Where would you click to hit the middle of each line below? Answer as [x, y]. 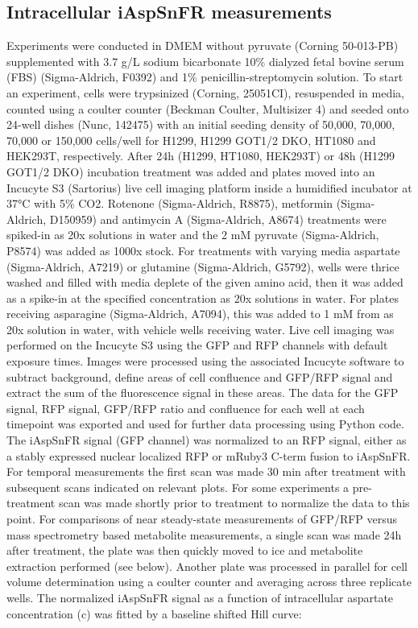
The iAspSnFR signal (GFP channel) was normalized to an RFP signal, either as [207, 440]
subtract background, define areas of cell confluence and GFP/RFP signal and [200, 376]
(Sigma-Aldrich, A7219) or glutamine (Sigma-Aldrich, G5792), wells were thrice [203, 266]
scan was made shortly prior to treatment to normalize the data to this [234, 503]
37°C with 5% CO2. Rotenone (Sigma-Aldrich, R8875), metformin [170, 203]
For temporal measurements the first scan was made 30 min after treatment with [206, 471]
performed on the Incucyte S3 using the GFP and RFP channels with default [197, 345]
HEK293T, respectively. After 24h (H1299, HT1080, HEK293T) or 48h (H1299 [201, 156]
